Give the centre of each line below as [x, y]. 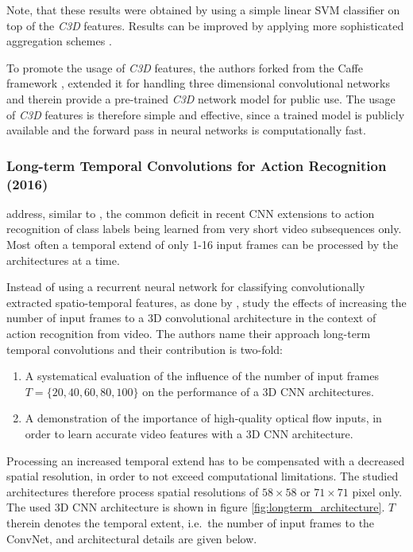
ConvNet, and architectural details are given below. [132, 538]
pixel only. [377, 491]
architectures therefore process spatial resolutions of [133, 491]
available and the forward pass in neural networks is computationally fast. [186, 130]
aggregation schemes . [59, 41]
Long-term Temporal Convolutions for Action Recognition [197, 165]
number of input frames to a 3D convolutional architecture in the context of [191, 318]
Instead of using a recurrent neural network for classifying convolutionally [186, 287]
